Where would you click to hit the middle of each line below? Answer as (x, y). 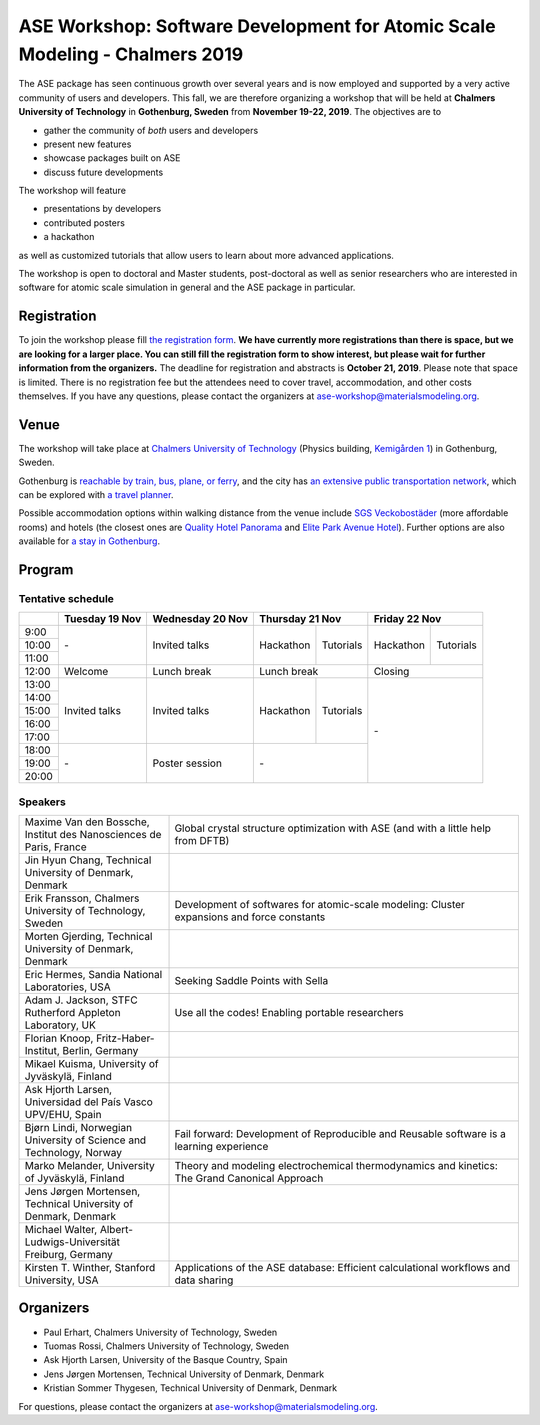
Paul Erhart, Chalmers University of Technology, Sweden (160, 1332)
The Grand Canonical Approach (249, 1178)
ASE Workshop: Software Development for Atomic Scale (257, 26)
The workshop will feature (72, 191)
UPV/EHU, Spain (63, 1115)
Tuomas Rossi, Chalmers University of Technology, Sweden (166, 1346)
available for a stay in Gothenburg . (89, 541)
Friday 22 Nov (407, 619)
